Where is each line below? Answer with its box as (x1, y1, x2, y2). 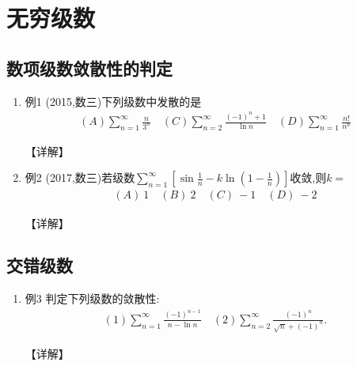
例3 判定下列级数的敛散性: (25, 290, 160, 307)
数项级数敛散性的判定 (6, 55, 173, 80)
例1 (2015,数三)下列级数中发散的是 (25, 92, 202, 109)
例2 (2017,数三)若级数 (25, 169, 135, 186)
